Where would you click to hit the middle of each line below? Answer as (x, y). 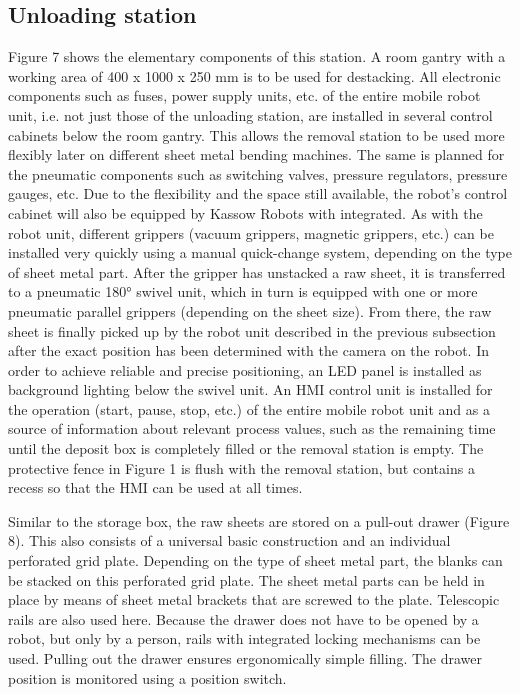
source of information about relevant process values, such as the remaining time (252, 428)
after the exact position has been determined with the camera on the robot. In (248, 350)
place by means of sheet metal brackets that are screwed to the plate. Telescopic (254, 599)
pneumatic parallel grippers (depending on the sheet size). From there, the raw (250, 310)
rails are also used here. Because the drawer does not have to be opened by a (243, 618)
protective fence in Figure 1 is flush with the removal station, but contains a (241, 467)
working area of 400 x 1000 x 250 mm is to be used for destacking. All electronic (254, 75)
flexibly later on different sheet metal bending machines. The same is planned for (256, 154)
